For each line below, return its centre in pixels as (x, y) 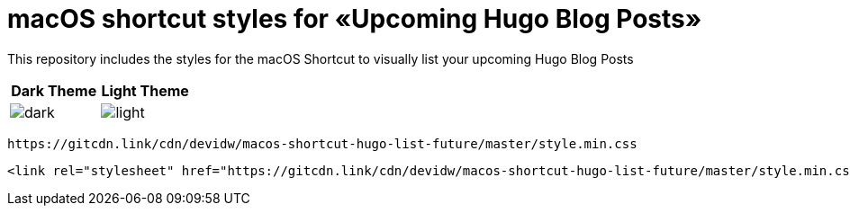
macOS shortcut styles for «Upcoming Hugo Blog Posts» (355, 19)
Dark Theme (54, 90)
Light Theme (145, 90)
